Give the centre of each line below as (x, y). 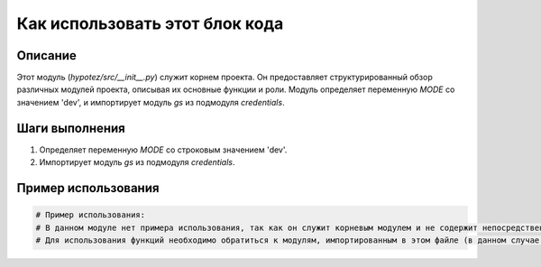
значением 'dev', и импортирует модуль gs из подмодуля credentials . (151, 102)
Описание (46, 55)
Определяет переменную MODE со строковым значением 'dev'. (163, 150)
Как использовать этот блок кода (150, 23)
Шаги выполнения (71, 128)
